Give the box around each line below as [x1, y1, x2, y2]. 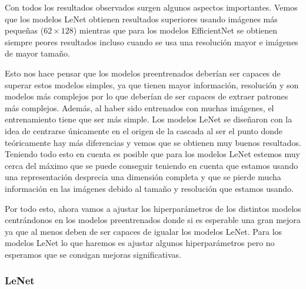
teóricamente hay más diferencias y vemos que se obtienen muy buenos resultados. [5, 136, 301, 148]
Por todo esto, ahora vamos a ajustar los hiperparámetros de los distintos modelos [5, 202, 301, 214]
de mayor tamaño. [5, 47, 70, 59]
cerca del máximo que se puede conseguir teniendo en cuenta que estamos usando [5, 159, 298, 171]
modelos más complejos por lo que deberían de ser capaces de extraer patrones [5, 90, 288, 102]
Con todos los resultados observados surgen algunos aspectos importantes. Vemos [5, 1, 298, 13]
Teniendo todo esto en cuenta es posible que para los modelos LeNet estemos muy [5, 148, 300, 160]
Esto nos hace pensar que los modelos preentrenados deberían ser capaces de [5, 67, 281, 79]
